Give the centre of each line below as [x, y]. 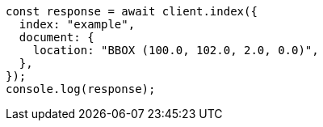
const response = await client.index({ [132, 11]
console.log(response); [81, 89]
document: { [57, 37]
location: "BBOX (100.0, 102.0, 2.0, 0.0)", [176, 50]
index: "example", [77, 24]
